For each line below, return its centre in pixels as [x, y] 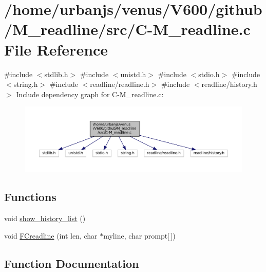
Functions [30, 197]
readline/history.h [229, 84]
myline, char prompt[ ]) [139, 235]
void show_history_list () [45, 218]
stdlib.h [56, 74]
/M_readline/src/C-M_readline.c [127, 29]
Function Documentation [72, 263]
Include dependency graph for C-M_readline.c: [90, 94]
